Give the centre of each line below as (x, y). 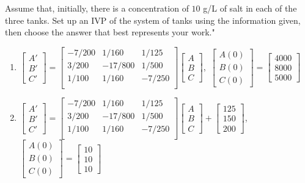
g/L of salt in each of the (250, 8)
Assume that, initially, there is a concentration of (97, 8)
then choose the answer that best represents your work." (110, 32)
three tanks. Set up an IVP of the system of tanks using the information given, (153, 20)
